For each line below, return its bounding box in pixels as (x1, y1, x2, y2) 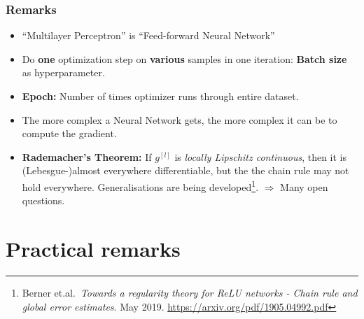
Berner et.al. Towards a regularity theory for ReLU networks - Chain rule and (22, 285, 358, 299)
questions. (22, 193, 65, 208)
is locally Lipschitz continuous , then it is (174, 149, 346, 164)
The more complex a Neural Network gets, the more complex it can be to (22, 112, 337, 127)
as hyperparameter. (22, 65, 105, 80)
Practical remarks (6, 234, 181, 262)
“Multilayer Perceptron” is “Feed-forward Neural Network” (22, 28, 275, 43)
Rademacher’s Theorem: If (22, 149, 152, 164)
